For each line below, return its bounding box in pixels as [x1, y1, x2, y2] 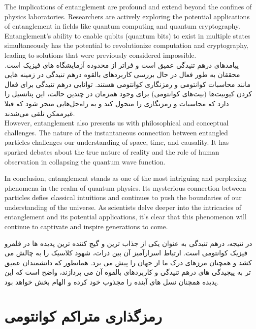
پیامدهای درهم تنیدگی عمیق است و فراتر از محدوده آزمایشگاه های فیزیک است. [4, 59, 239, 70]
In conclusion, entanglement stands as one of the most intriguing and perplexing [4, 173, 247, 183]
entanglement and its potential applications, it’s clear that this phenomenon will [4, 211, 247, 222]
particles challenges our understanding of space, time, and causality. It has [4, 137, 229, 147]
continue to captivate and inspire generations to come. [4, 221, 168, 232]
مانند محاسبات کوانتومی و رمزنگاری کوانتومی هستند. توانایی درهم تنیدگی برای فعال [4, 79, 251, 89]
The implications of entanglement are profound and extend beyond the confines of [4, 1, 252, 11]
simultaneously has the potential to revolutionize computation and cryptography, [4, 40, 249, 50]
